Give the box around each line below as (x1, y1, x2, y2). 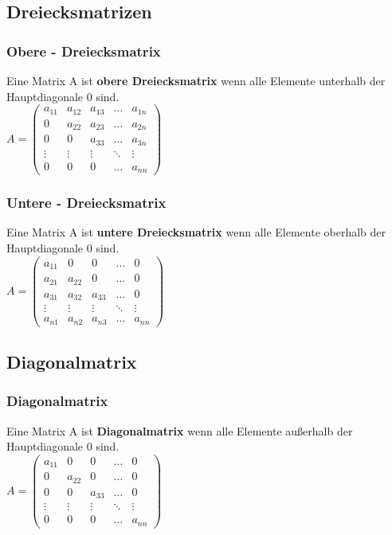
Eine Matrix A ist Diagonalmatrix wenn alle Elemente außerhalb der (6, 422, 353, 439)
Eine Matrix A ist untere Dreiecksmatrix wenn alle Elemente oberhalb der (6, 224, 386, 240)
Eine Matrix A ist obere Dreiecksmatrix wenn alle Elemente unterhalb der (6, 72, 386, 88)
